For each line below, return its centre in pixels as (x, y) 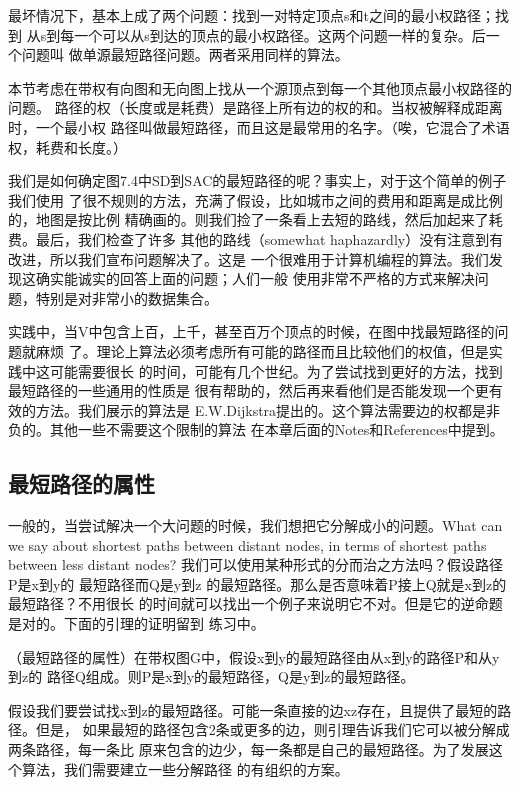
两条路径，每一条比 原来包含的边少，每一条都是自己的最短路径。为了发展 (248, 749)
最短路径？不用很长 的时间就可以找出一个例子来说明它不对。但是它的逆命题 (255, 603)
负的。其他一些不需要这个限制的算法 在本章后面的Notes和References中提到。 (256, 429)
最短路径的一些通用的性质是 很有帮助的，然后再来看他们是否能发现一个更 (248, 390)
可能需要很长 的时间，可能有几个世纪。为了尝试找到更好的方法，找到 (276, 370)
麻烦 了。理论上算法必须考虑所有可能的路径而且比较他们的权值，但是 (262, 350)
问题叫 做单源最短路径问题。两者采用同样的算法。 (185, 54)
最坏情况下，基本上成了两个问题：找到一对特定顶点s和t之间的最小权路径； (251, 15)
